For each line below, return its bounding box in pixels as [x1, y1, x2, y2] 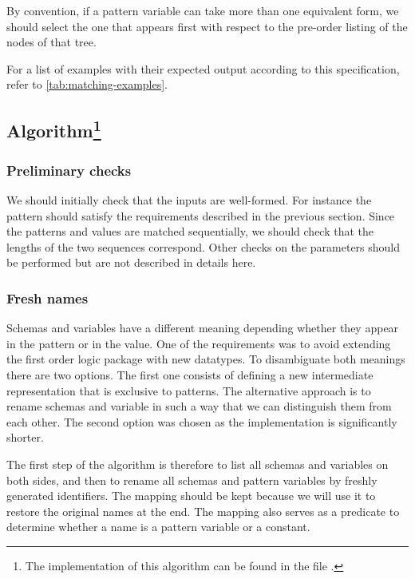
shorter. [6, 429, 44, 446]
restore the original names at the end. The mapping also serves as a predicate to [6, 502, 400, 519]
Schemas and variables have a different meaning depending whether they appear [6, 319, 399, 336]
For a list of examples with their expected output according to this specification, [6, 60, 400, 77]
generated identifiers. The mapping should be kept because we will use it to [6, 487, 376, 504]
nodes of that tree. [6, 34, 97, 50]
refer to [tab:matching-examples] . [6, 76, 168, 93]
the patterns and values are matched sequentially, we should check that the [6, 223, 374, 240]
